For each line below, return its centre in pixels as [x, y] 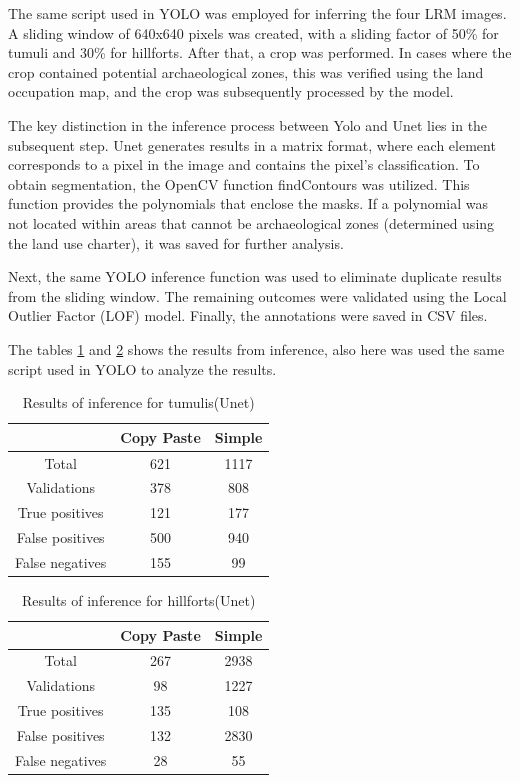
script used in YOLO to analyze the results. [142, 368]
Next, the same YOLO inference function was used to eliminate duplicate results [255, 276]
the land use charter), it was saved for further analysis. [176, 242]
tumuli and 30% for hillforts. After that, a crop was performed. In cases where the [260, 52]
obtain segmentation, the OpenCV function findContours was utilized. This [239, 183]
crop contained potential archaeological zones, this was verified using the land [246, 71]
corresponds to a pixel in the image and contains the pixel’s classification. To [244, 164]
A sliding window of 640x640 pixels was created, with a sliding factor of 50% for [253, 32]
